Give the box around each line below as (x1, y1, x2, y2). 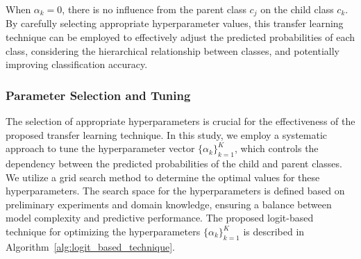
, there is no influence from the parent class (62, 2, 246, 16)
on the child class (260, 2, 334, 16)
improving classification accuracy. (6, 57, 148, 72)
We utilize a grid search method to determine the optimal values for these (6, 169, 320, 184)
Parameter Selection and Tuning (6, 86, 191, 103)
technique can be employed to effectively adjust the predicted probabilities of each (6, 30, 355, 44)
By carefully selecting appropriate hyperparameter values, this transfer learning (6, 16, 344, 31)
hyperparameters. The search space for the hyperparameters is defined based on (6, 183, 345, 198)
